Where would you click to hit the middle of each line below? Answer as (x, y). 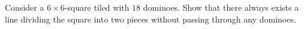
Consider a (25, 7)
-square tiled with (97, 7)
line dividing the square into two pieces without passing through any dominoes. (151, 19)
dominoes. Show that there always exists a (221, 7)
